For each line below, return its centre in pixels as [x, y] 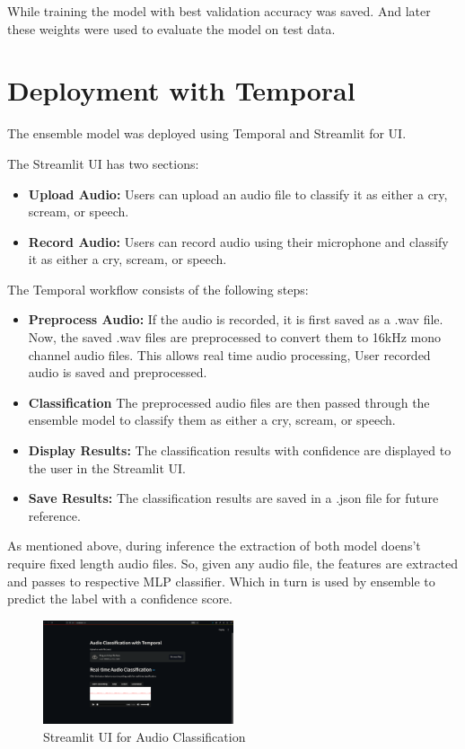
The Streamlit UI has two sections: [103, 163]
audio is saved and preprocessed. [118, 372]
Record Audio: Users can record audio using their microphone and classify [238, 241]
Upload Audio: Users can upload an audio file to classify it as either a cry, [238, 194]
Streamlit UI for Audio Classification [145, 736]
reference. [54, 515]
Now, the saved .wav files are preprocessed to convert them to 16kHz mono [235, 337]
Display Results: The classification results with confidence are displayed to [240, 450]
